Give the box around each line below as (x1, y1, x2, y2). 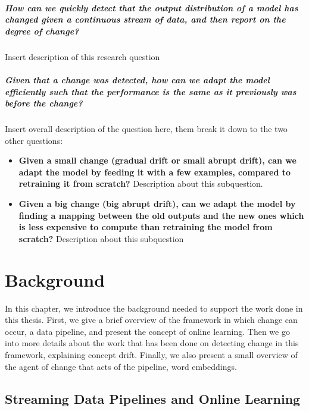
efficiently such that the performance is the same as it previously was (5, 85, 296, 98)
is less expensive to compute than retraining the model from (18, 221, 273, 233)
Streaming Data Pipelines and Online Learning (5, 389, 301, 407)
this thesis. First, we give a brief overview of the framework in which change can (5, 313, 298, 326)
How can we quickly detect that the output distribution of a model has (5, 1, 298, 14)
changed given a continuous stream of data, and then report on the (5, 13, 286, 26)
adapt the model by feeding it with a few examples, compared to (18, 165, 291, 178)
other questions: (5, 134, 63, 146)
